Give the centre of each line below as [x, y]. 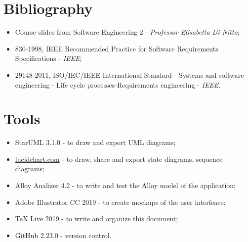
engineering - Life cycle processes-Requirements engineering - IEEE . [118, 84]
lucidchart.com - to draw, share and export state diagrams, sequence [119, 159]
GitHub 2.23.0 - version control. [63, 235]
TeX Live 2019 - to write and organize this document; [97, 218]
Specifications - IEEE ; [48, 58]
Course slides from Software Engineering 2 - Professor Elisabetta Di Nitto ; [127, 32]
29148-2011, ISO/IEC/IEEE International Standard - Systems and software [129, 74]
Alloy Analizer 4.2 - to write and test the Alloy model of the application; [125, 185]
